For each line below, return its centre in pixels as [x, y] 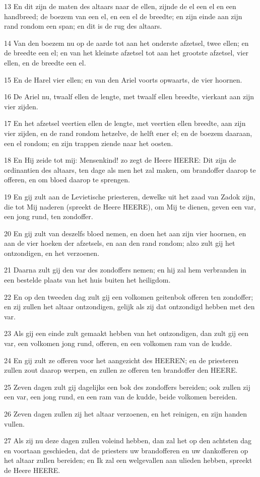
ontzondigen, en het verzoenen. [52, 253]
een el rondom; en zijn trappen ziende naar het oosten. [89, 143]
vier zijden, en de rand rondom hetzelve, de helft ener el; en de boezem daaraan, [128, 133]
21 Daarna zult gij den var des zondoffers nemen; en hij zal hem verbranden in [125, 270]
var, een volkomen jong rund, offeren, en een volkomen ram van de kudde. [118, 343]
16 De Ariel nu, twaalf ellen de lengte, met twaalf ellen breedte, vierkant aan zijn [129, 96]
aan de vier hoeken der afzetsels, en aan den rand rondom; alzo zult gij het [120, 243]
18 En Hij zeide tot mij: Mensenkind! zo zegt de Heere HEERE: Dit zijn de [120, 160]
